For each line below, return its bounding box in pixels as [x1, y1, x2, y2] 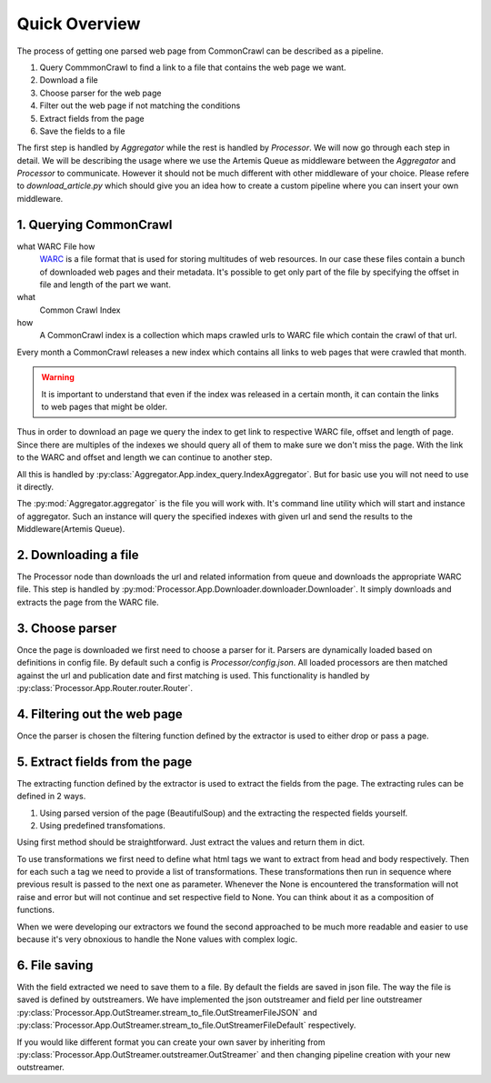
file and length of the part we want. [39, 278, 172, 290]
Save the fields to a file [39, 125, 126, 136]
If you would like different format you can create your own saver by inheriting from [16, 1037, 326, 1048]
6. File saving [16, 958, 94, 973]
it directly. [16, 482, 55, 492]
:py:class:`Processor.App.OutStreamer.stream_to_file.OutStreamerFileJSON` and [16, 1007, 317, 1018]
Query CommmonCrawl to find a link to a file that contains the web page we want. [39, 62, 346, 73]
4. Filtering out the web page [16, 706, 184, 722]
